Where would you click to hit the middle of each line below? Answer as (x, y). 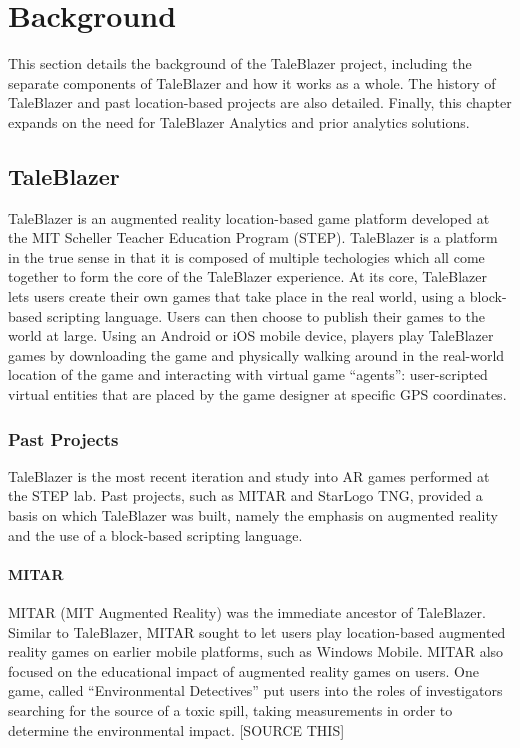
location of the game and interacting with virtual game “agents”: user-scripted (248, 374)
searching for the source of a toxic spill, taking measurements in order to (230, 710)
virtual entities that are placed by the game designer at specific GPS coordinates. (257, 394)
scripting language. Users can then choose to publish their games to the (266, 315)
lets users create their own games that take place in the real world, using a (237, 296)
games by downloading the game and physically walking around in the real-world (256, 354)
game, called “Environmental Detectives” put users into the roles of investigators (255, 690)
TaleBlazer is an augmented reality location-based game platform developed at (249, 217)
